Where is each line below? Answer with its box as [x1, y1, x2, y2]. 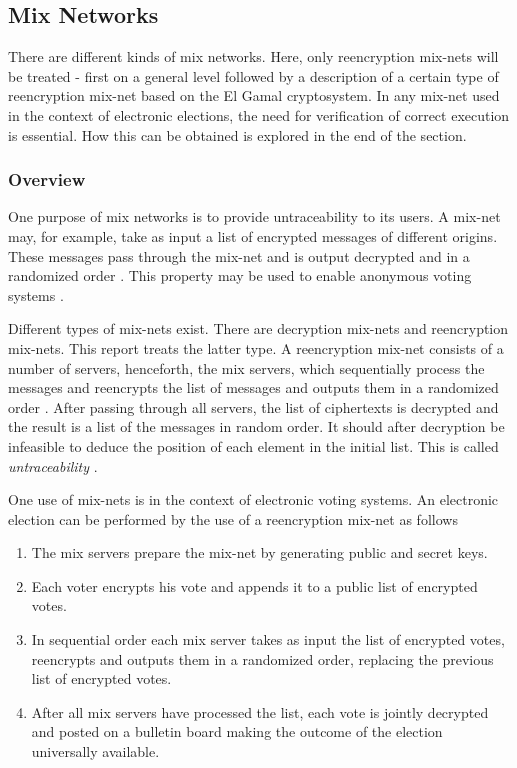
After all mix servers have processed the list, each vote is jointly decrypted [31, 701, 489, 722]
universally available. [31, 741, 160, 762]
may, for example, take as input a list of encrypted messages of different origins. [8, 225, 498, 246]
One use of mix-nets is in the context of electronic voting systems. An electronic [8, 489, 499, 510]
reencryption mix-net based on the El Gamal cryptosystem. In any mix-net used [8, 85, 500, 106]
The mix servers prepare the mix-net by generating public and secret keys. [31, 542, 488, 563]
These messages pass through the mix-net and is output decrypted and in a [8, 245, 470, 266]
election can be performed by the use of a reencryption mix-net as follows [8, 508, 458, 529]
